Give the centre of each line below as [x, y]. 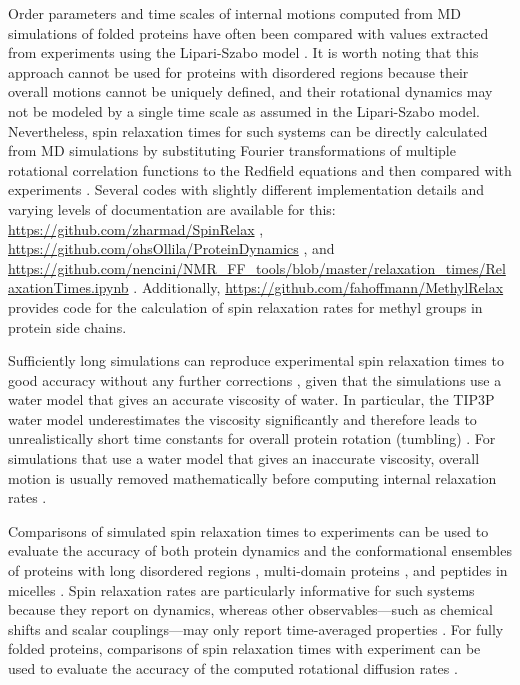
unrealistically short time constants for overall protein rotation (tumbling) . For [252, 438]
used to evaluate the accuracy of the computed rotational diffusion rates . [233, 668]
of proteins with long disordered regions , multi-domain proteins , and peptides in [258, 570]
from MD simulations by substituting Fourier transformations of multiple [232, 150]
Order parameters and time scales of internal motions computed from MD [234, 13]
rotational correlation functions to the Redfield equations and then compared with [260, 169]
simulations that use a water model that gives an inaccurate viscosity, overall [244, 458]
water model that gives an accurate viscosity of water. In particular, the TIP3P [251, 399]
